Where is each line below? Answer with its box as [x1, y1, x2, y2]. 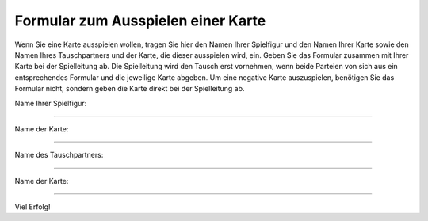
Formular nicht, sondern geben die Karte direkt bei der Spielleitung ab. [14, 84, 245, 93]
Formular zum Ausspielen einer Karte [14, 12, 266, 29]
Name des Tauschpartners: [14, 151, 104, 160]
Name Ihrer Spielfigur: [14, 98, 87, 108]
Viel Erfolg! [14, 202, 51, 211]
